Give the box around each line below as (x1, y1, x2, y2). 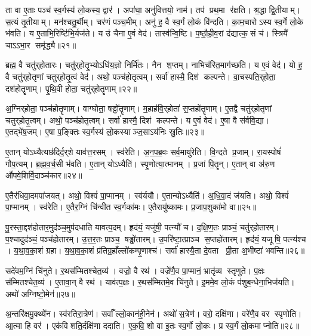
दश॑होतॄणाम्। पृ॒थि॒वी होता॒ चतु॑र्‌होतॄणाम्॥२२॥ (5, 82, 137, 94)
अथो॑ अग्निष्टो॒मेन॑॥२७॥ (5, 287, 75, 300)
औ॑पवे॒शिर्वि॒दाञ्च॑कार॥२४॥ (5, 169, 82, 181)
